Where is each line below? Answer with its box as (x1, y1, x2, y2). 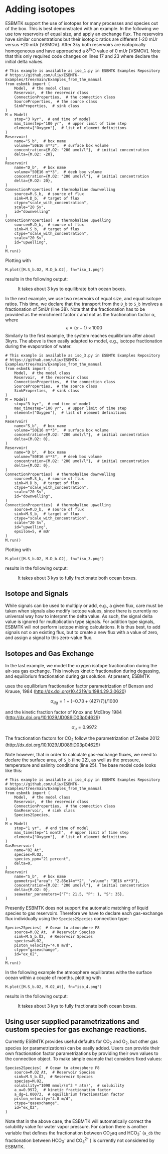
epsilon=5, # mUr (14, 529, 51, 534)
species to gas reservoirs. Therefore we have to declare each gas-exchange (5, 910, 163, 916)
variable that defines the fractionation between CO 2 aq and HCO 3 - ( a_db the (5, 1129, 161, 1137)
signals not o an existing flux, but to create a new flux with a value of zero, (5, 630, 159, 636)
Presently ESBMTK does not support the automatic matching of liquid (5, 905, 149, 911)
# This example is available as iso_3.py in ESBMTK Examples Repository (5, 353, 160, 358)
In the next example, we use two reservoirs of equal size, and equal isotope (5, 295, 161, 301)
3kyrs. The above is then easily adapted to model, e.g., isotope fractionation (5, 338, 163, 344)
